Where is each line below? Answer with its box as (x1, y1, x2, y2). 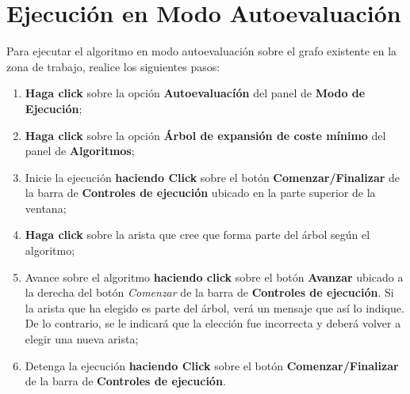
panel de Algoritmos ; (25, 142, 135, 159)
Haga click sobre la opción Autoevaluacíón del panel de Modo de (25, 85, 366, 101)
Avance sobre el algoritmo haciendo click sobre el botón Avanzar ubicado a (25, 268, 404, 285)
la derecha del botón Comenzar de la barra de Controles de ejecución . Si (25, 284, 394, 301)
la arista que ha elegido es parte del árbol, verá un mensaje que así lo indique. (25, 299, 404, 316)
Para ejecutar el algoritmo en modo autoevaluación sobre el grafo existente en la (6, 43, 397, 59)
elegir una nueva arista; (25, 331, 139, 347)
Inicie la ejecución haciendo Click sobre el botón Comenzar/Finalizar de (25, 169, 400, 185)
